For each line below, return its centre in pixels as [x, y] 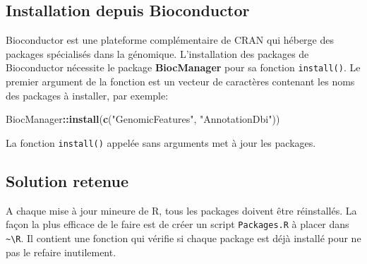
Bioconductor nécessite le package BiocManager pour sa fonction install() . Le [183, 67]
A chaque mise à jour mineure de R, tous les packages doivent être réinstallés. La [181, 210]
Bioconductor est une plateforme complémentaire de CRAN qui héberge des [170, 40]
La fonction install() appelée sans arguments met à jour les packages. [161, 142]
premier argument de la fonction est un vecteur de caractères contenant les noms [180, 82]
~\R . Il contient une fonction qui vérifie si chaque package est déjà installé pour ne [183, 238]
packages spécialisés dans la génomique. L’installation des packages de [157, 53]
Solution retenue [67, 180]
